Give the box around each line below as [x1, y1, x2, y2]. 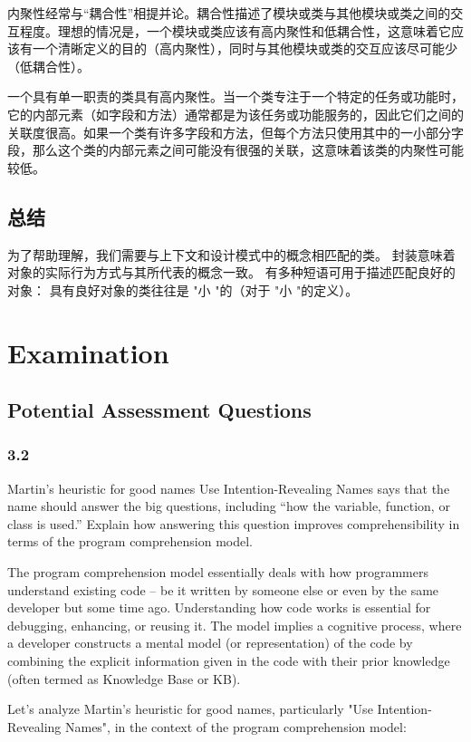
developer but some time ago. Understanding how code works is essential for [7, 598, 431, 617]
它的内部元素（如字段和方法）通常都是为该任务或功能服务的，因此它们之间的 [7, 104, 464, 123]
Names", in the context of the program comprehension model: [64, 717, 407, 736]
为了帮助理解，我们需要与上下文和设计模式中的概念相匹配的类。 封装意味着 [7, 245, 456, 264]
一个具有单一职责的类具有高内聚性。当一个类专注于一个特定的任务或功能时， [7, 87, 464, 106]
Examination [7, 333, 169, 371]
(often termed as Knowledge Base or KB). [7, 669, 241, 688]
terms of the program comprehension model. [7, 532, 253, 551]
